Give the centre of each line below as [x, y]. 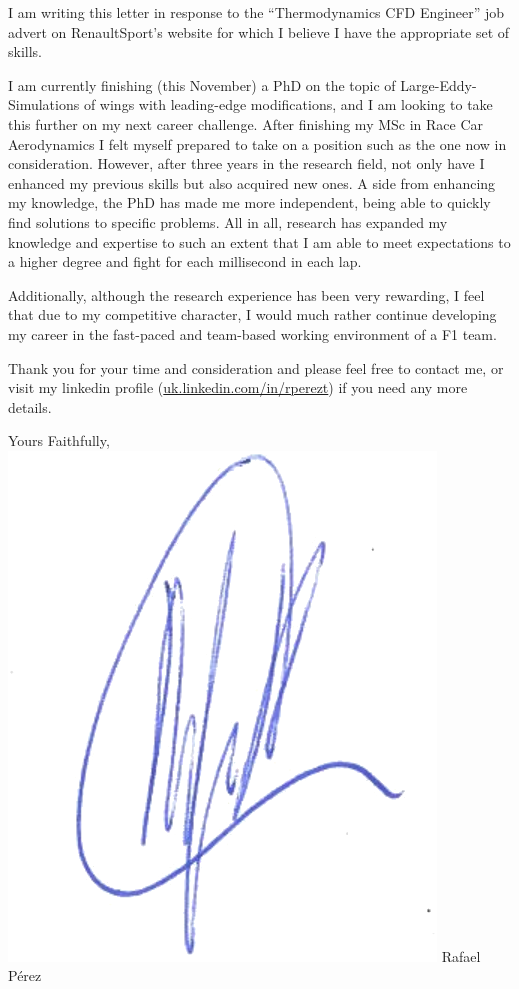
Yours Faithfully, [59, 440]
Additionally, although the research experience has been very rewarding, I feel [246, 294]
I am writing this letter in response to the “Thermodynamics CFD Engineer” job [256, 12]
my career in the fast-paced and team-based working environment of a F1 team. [252, 333]
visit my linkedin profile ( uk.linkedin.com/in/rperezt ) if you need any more [238, 387]
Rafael [461, 955]
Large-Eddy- [438, 84]
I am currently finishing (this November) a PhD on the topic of [202, 84]
